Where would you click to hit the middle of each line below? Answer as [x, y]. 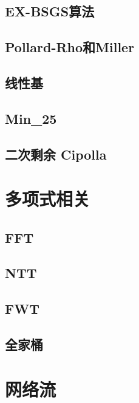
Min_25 [31, 118]
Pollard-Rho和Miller [70, 47]
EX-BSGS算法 [50, 11]
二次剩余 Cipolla [56, 154]
